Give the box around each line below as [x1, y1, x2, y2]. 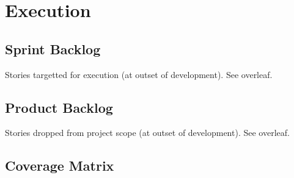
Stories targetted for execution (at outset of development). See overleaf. [5, 68, 273, 80]
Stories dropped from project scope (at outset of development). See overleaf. [5, 126, 290, 139]
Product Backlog [5, 98, 113, 116]
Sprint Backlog [5, 39, 101, 58]
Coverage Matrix [5, 156, 114, 175]
